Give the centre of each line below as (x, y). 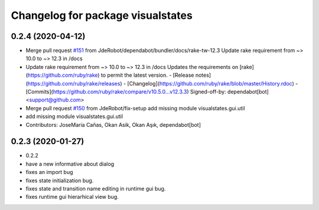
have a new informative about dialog (70, 164)
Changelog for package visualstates (102, 15)
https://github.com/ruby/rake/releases (74, 83)
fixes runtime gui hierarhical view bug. (72, 197)
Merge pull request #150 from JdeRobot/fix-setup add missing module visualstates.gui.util (135, 108)
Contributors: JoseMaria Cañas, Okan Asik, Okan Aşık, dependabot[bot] (113, 124)
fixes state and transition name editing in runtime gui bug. (96, 189)
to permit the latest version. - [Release (147, 75)
